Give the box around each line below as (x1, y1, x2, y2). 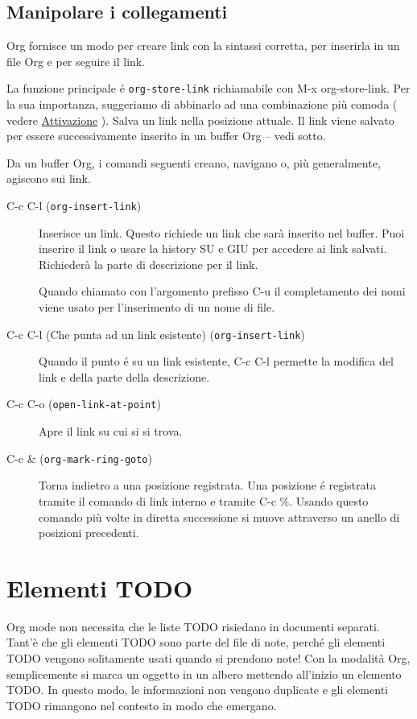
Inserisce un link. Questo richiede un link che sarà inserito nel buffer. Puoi (39, 224, 405, 241)
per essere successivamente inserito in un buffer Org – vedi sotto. (6, 127, 326, 144)
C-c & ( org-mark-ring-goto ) (6, 449, 152, 466)
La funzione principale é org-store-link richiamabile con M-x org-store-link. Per (6, 80, 411, 97)
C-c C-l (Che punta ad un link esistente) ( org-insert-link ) (6, 325, 305, 342)
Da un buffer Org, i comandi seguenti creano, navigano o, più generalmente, (6, 154, 381, 171)
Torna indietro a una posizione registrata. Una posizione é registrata (39, 477, 377, 494)
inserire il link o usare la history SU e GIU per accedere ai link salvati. (39, 240, 387, 257)
